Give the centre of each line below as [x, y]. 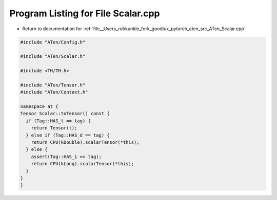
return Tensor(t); [54, 128]
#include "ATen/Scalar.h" [53, 57]
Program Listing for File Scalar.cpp [85, 13]
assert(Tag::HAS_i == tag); [66, 157]
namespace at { [39, 107]
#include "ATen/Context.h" [54, 92]
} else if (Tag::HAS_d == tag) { [68, 135]
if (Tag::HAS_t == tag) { [58, 121]
